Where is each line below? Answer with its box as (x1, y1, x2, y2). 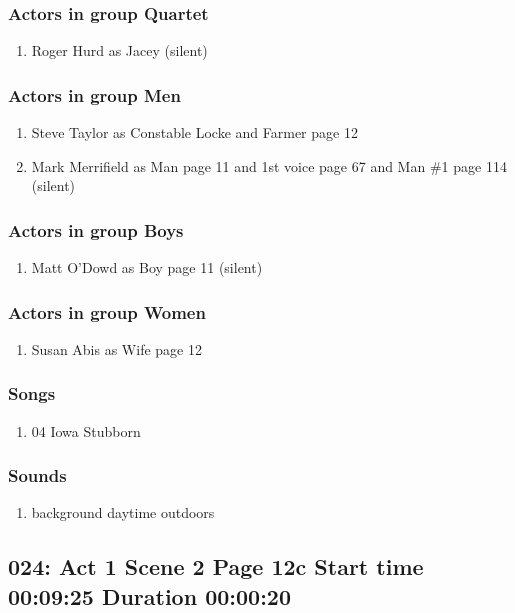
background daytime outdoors (31, 502, 215, 523)
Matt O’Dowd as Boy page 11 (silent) (31, 257, 263, 278)
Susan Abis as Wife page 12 (31, 338, 202, 359)
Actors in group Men (8, 82, 181, 107)
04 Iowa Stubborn (31, 420, 141, 441)
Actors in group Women (8, 299, 206, 324)
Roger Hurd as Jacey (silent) (31, 40, 208, 61)
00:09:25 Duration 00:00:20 (8, 580, 291, 611)
